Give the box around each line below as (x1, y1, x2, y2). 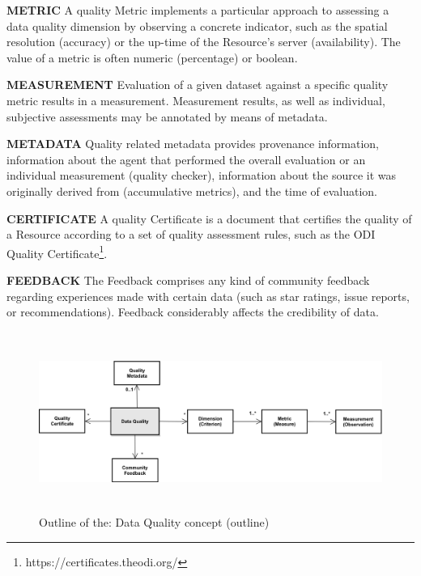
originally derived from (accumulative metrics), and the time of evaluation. (6, 182, 377, 199)
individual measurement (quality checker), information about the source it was (6, 167, 397, 184)
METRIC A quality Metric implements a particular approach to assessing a (6, 2, 389, 18)
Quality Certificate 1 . (6, 242, 108, 261)
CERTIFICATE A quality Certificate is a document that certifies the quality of (6, 210, 412, 227)
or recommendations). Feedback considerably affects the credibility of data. (6, 303, 379, 320)
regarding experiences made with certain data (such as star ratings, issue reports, (6, 287, 410, 304)
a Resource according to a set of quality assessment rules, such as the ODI (6, 226, 376, 243)
